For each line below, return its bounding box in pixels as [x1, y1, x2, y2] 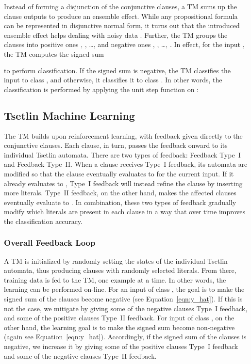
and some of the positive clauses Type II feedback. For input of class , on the [4, 313, 234, 323]
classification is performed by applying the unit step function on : [4, 84, 199, 94]
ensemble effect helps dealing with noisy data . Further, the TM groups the [4, 30, 228, 40]
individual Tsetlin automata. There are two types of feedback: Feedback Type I [4, 149, 241, 159]
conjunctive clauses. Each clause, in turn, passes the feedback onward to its [4, 140, 228, 150]
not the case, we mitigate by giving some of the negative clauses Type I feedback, [4, 303, 248, 313]
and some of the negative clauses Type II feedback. [4, 350, 157, 361]
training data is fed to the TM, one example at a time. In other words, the [4, 274, 226, 285]
